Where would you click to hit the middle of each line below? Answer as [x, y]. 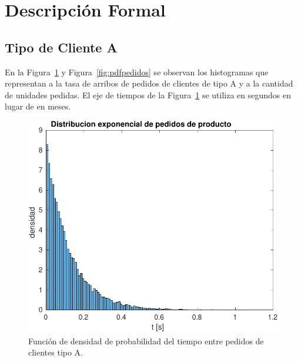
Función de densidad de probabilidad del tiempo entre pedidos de [146, 341]
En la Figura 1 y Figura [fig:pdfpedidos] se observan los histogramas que [137, 72]
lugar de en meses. [38, 106]
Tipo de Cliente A [61, 47]
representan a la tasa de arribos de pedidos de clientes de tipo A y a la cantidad [149, 83]
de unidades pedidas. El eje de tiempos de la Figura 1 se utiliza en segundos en [148, 94]
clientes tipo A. [56, 352]
